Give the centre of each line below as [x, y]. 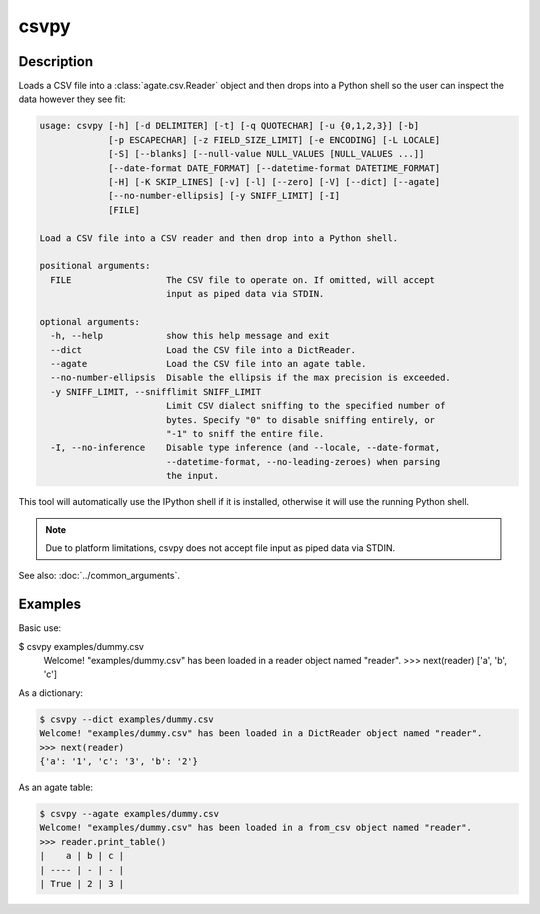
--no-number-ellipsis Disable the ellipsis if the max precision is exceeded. [251, 378]
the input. [192, 476]
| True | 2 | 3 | [82, 883]
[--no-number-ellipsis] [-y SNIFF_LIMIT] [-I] [224, 196]
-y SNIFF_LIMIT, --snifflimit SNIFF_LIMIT [156, 391]
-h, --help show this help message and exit [190, 336]
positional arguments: [95, 266]
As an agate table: [56, 787]
